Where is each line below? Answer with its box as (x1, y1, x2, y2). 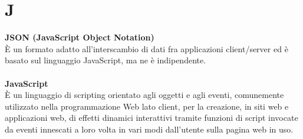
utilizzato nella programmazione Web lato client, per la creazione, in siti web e (5, 100, 289, 112)
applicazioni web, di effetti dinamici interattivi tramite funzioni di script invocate (5, 111, 298, 124)
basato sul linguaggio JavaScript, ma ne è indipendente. (5, 54, 206, 66)
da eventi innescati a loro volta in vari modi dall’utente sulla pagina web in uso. (5, 123, 294, 135)
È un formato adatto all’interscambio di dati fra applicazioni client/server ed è (5, 42, 288, 55)
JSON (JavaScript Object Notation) (5, 31, 154, 43)
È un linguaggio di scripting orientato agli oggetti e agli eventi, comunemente (5, 89, 284, 101)
